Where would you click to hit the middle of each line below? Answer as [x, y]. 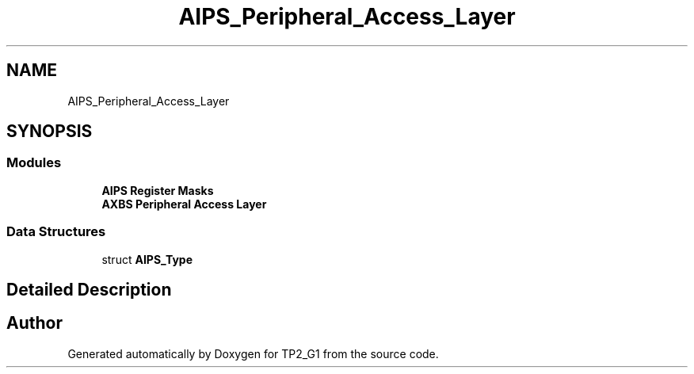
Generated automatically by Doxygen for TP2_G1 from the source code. [253, 353]
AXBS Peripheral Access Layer [184, 204]
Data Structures [56, 232]
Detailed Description [89, 289]
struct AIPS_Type [147, 259]
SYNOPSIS [50, 132]
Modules [34, 163]
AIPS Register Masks [158, 190]
